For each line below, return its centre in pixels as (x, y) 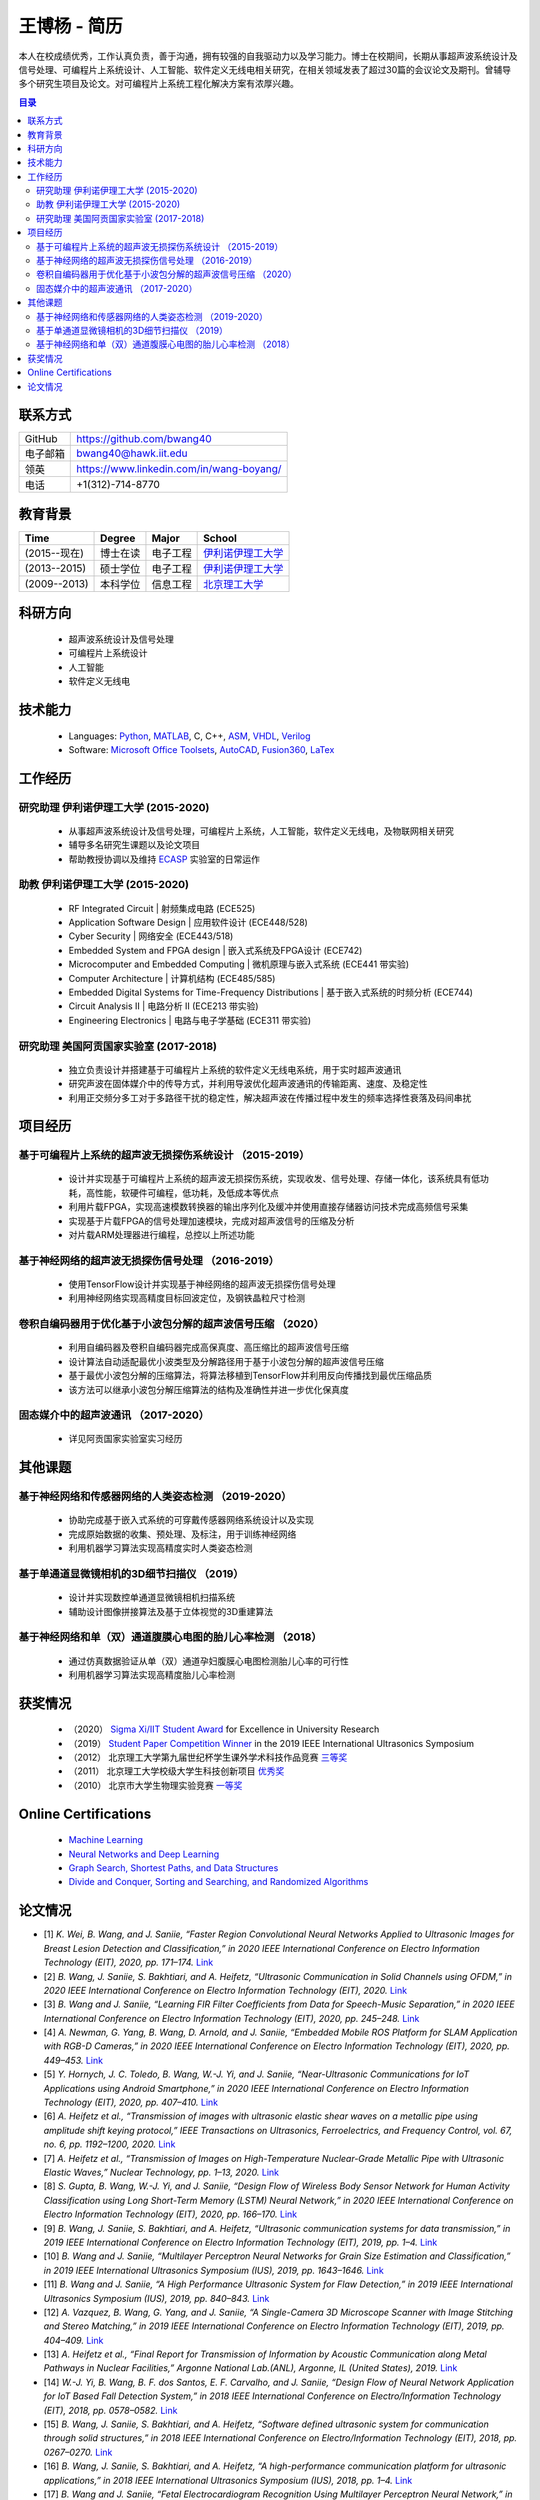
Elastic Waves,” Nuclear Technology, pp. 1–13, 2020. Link (161, 2172)
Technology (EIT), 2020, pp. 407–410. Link (131, 2102)
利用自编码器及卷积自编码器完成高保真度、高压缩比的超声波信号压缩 (208, 1347)
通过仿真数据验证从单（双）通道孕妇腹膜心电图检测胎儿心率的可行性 (208, 1661)
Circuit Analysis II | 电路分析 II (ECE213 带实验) (163, 1006)
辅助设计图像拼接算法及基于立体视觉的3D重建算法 (171, 1611)
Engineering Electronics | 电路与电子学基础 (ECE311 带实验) (190, 1020)
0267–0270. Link (78, 2452)
